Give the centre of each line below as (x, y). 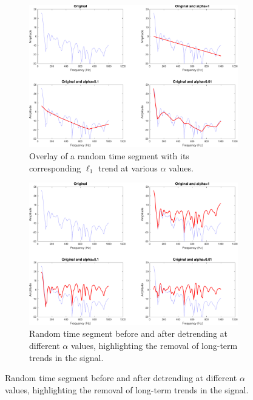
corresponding (55, 167)
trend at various (128, 167)
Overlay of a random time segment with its (109, 156)
